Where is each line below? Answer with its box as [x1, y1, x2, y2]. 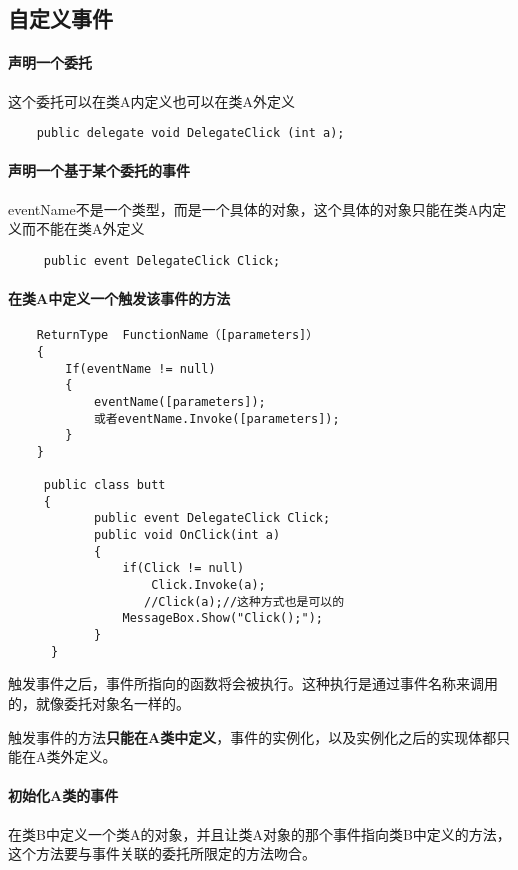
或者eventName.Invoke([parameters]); [93, 411, 340, 426]
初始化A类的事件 [8, 785, 119, 806]
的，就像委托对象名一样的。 [8, 692, 190, 713]
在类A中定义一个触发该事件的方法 [8, 288, 231, 309]
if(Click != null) [122, 561, 245, 576]
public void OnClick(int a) [93, 528, 281, 543]
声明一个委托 [8, 52, 92, 73]
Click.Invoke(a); [151, 578, 266, 593]
